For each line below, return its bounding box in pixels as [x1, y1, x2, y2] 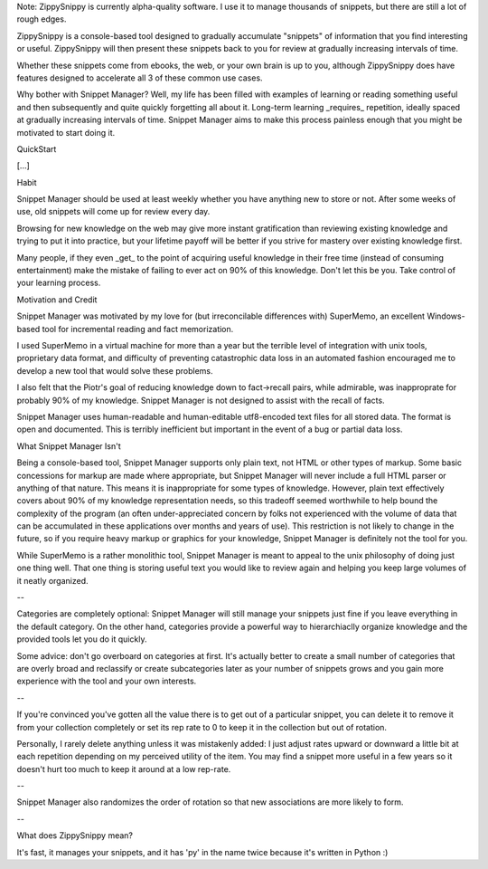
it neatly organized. [16, 575, 89, 586]
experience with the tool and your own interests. [16, 675, 197, 687]
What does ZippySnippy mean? [16, 830, 134, 841]
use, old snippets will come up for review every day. [16, 206, 211, 217]
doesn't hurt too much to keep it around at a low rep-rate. [16, 763, 231, 774]
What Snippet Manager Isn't [16, 440, 121, 452]
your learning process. [16, 277, 101, 289]
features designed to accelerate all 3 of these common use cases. [16, 72, 263, 83]
